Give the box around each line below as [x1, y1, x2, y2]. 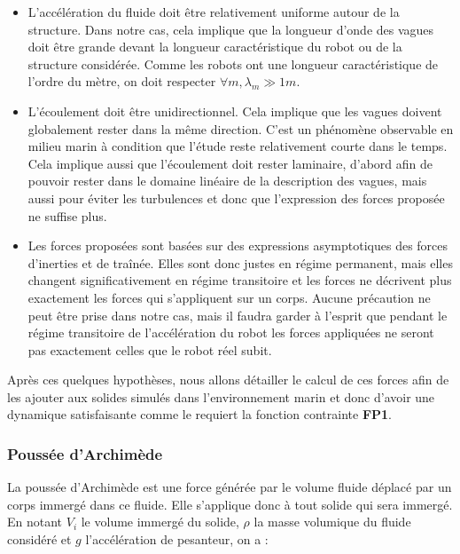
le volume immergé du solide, [81, 512, 239, 531]
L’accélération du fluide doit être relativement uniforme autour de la [27, 3, 400, 20]
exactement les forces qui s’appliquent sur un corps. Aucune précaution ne [27, 288, 431, 306]
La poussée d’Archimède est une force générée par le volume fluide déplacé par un [7, 478, 452, 496]
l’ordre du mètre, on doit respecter [27, 72, 216, 91]
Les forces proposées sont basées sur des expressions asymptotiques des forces [27, 236, 448, 255]
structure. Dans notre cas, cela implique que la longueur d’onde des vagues [27, 20, 434, 38]
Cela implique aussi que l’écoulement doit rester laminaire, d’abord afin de [27, 154, 433, 172]
